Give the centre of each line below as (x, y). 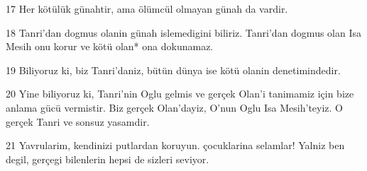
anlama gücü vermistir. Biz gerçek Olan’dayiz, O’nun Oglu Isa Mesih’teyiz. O (174, 107)
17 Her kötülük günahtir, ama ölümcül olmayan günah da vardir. (147, 8)
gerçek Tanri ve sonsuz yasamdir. (78, 121)
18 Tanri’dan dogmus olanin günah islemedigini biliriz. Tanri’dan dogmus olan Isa (184, 32)
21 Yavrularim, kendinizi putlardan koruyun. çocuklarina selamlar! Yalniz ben (175, 145)
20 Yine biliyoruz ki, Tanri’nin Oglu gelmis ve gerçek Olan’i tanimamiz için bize (180, 94)
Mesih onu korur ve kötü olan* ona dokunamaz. (110, 46)
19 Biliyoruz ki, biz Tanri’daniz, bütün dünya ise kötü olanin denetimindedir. (173, 70)
